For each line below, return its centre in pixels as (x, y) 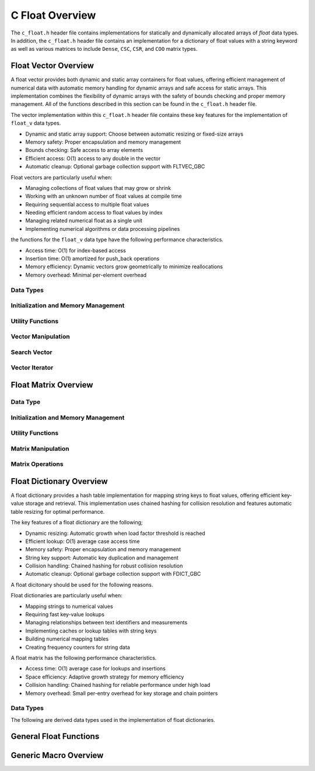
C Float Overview (53, 15)
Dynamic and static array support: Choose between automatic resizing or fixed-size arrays (134, 134)
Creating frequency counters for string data (78, 647)
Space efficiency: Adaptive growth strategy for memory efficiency (105, 677)
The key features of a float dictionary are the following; (77, 523)
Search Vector (32, 352)
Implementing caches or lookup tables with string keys (91, 631)
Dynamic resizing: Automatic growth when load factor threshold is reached (115, 533)
